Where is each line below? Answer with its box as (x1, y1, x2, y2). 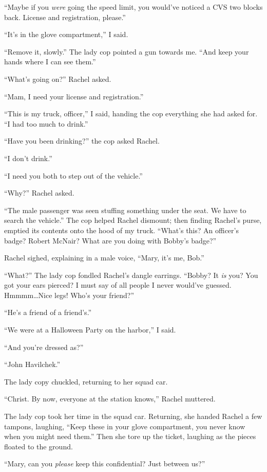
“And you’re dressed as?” (4, 341, 84, 352)
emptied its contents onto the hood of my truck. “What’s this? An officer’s (4, 224, 239, 235)
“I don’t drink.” (4, 152, 52, 163)
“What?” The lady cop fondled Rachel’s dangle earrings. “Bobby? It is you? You (4, 269, 258, 280)
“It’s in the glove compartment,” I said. (4, 29, 128, 40)
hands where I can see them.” (4, 56, 96, 67)
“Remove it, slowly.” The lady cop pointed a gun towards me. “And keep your (4, 46, 249, 57)
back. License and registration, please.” (4, 11, 126, 22)
